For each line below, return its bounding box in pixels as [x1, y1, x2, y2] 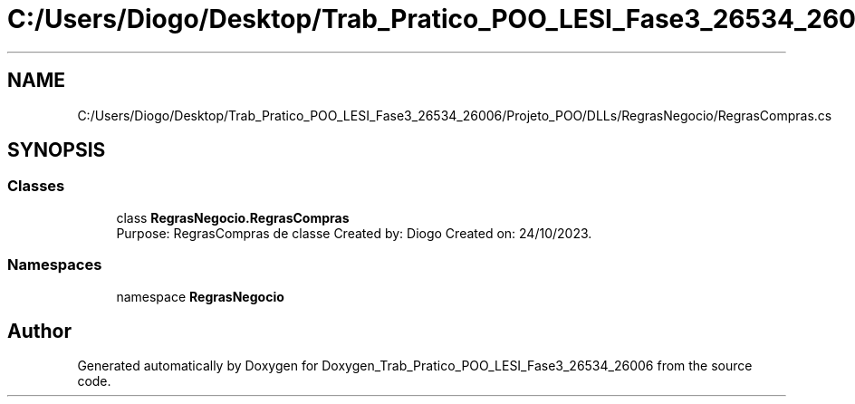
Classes [7, 177, 65, 196]
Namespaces [7, 255, 102, 274]
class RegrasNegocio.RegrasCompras [116, 209, 350, 226]
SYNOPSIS [7, 139, 106, 162]
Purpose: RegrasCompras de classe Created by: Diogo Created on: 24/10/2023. [116, 225, 592, 241]
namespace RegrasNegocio [116, 288, 284, 304]
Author [7, 319, 72, 342]
